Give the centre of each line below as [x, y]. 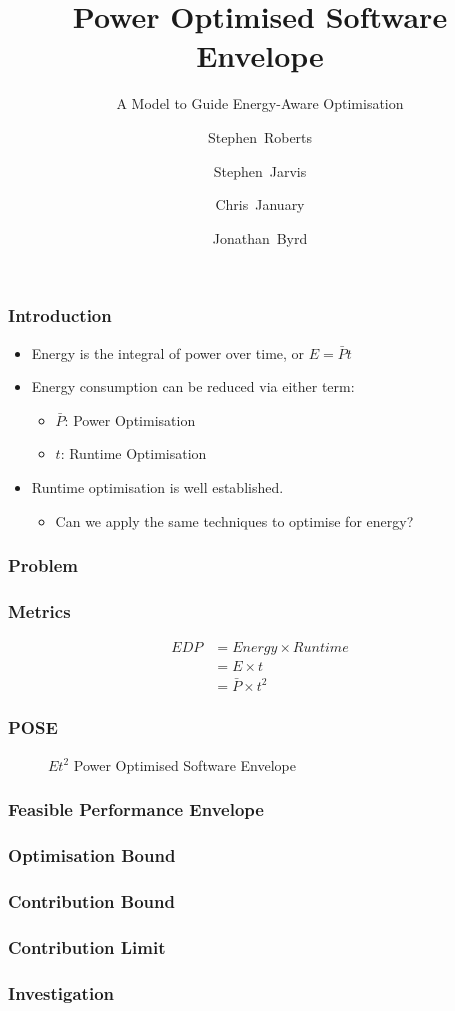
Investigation [61, 992]
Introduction [60, 315]
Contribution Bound [91, 900]
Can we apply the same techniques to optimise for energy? [234, 520]
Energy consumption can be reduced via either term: [193, 386]
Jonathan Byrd [260, 237]
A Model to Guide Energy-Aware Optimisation [260, 103]
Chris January [260, 204]
